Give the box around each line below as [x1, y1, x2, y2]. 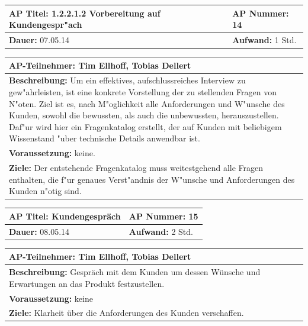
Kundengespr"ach [9, 18, 82, 31]
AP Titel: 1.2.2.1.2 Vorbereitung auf [9, 7, 161, 19]
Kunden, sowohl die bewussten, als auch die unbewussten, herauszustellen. [9, 109, 279, 121]
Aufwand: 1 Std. [232, 33, 297, 46]
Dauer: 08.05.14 [9, 225, 70, 237]
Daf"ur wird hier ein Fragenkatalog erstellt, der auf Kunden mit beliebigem [9, 120, 282, 133]
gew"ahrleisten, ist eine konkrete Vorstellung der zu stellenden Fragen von [9, 85, 277, 98]
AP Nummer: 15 [129, 209, 198, 222]
